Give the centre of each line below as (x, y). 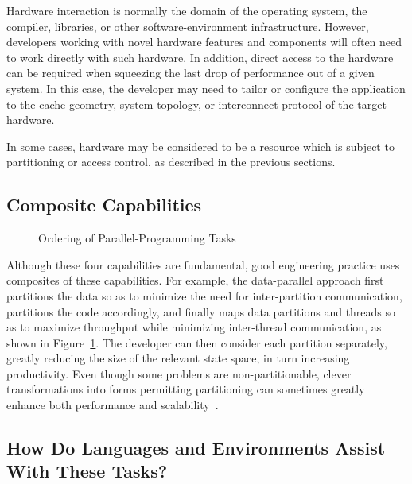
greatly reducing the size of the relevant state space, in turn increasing (178, 358)
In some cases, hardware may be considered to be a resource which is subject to (200, 146)
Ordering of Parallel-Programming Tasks (137, 238)
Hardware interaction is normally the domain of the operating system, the (187, 10)
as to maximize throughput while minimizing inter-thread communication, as (194, 327)
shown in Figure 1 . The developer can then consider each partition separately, (197, 342)
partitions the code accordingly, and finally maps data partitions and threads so (201, 311)
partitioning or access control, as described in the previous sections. (171, 162)
